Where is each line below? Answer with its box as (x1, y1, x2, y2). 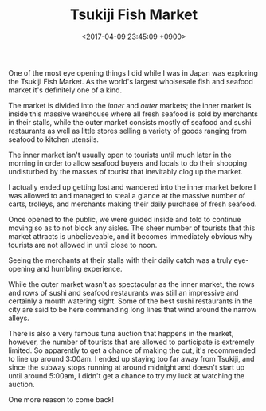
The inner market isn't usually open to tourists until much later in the (8, 150, 233, 159)
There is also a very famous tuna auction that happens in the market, (8, 328, 234, 338)
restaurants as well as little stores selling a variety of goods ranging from (8, 126, 247, 135)
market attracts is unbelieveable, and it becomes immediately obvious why (8, 231, 253, 241)
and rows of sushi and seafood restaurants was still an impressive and (8, 288, 239, 297)
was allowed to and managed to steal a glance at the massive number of (8, 190, 245, 200)
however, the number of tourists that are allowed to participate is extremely (8, 337, 255, 346)
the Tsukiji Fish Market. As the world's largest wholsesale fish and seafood (8, 76, 253, 86)
